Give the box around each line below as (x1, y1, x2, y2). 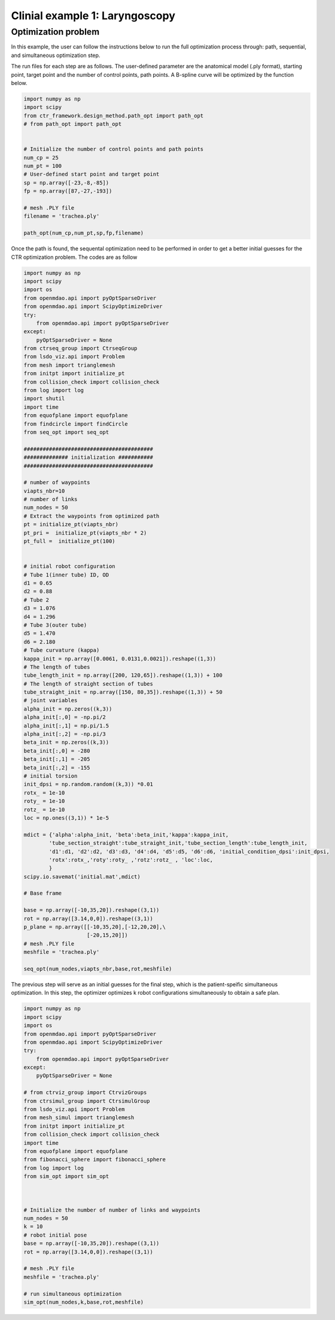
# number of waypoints (23, 479, 90, 486)
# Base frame (23, 890, 62, 897)
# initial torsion (23, 772, 78, 779)
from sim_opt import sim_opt (23, 1173, 109, 1180)
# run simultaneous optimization (23, 1290, 122, 1297)
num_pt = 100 (23, 162, 62, 170)
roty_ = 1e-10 (23, 798, 65, 805)
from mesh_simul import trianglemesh (23, 1114, 135, 1121)
